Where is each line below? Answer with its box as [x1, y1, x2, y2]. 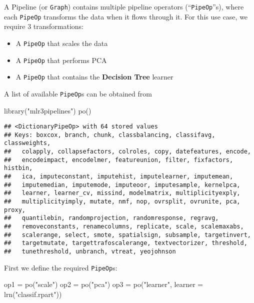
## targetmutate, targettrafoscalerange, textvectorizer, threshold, [4, 239, 247, 247]
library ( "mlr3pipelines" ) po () [4, 105, 91, 115]
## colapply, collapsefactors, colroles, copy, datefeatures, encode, [4, 148, 251, 155]
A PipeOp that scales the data [15, 37, 108, 48]
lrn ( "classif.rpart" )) [4, 288, 62, 299]
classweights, [4, 139, 51, 147]
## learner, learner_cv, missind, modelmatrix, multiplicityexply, [4, 189, 240, 197]
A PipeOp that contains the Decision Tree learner [15, 71, 173, 82]
